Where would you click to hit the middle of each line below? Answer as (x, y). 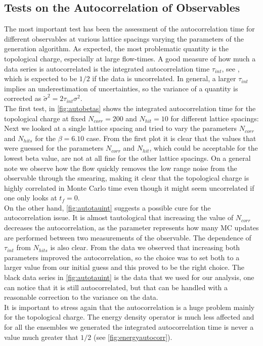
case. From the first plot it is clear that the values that (171, 138)
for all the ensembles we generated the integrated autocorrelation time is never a (129, 327)
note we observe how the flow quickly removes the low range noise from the (121, 168)
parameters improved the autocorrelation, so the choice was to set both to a (122, 257)
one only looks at (31, 198)
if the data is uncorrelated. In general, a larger (164, 78)
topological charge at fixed (45, 118)
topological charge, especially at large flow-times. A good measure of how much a (130, 58)
